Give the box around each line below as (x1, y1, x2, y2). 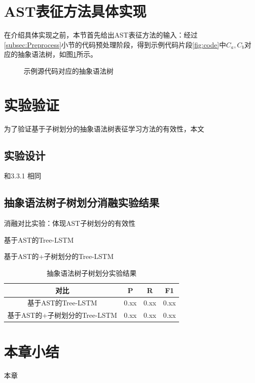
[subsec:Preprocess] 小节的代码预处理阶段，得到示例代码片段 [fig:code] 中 (4, 39, 226, 49)
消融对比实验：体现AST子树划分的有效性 (4, 218, 136, 228)
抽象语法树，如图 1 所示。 (17, 49, 97, 59)
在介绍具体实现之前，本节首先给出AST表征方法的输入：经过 (4, 30, 198, 40)
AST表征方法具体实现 (4, 1, 146, 21)
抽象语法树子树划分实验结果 (46, 268, 137, 278)
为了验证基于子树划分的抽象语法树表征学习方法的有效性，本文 (4, 123, 204, 133)
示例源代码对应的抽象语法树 (24, 65, 113, 76)
